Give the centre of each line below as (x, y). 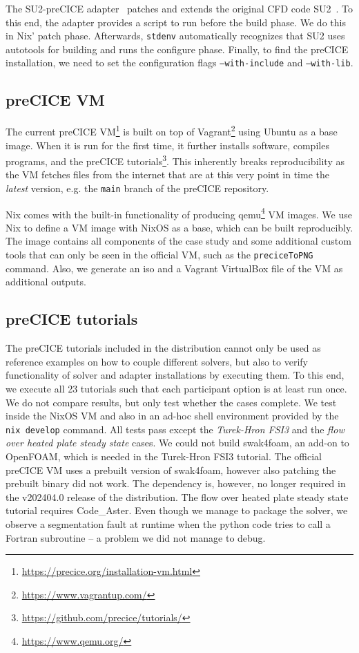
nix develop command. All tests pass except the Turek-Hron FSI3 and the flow (175, 429)
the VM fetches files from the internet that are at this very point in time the (167, 174)
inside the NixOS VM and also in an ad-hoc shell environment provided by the (172, 416)
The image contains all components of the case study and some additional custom (178, 241)
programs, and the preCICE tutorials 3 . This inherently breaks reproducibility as (175, 160)
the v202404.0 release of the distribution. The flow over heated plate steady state (177, 496)
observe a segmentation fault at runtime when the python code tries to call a (168, 523)
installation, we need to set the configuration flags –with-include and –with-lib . (179, 63)
